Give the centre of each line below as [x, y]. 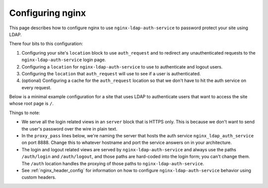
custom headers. [39, 177]
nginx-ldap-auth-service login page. [64, 60]
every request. [36, 87]
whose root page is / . [32, 104]
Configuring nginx [48, 13]
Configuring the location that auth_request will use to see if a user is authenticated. [111, 73]
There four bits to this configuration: [46, 44]
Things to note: [25, 113]
